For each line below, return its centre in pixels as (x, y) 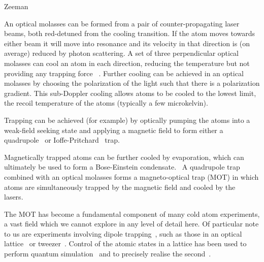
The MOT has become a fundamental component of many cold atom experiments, (132, 214)
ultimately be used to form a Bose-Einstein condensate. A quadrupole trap (122, 167)
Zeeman (16, 6)
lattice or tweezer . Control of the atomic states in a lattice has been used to (125, 243)
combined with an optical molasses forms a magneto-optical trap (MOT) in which (131, 176)
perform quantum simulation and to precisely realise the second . (108, 254)
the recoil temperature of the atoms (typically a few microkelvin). (106, 103)
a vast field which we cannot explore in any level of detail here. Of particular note (131, 224)
